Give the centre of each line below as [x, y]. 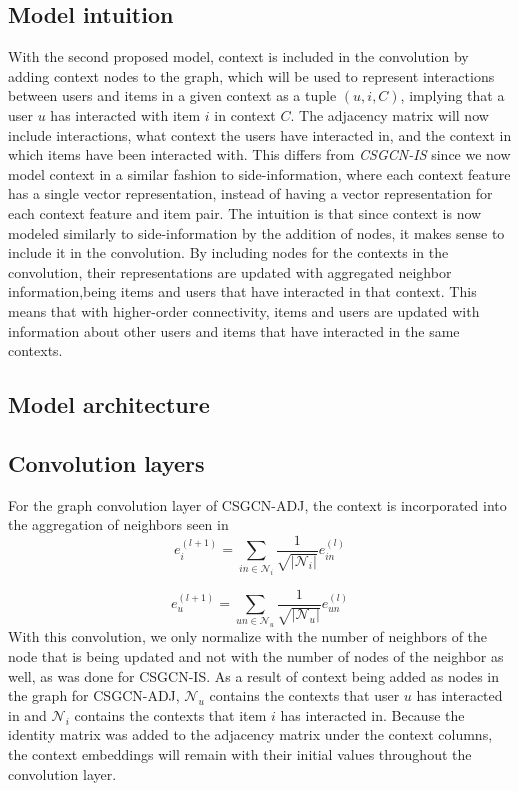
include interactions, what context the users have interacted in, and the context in [260, 134]
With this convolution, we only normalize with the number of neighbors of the [248, 636]
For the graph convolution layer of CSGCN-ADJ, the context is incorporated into [257, 504]
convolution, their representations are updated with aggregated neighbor [230, 271]
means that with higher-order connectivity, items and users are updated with [244, 310]
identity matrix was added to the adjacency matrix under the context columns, [250, 734]
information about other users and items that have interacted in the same [234, 330]
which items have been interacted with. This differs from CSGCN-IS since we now [259, 154]
